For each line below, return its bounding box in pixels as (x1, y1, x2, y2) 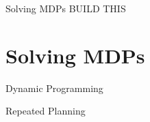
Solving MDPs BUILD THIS (5, 1, 126, 15)
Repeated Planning (5, 104, 86, 118)
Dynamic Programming (5, 80, 103, 95)
